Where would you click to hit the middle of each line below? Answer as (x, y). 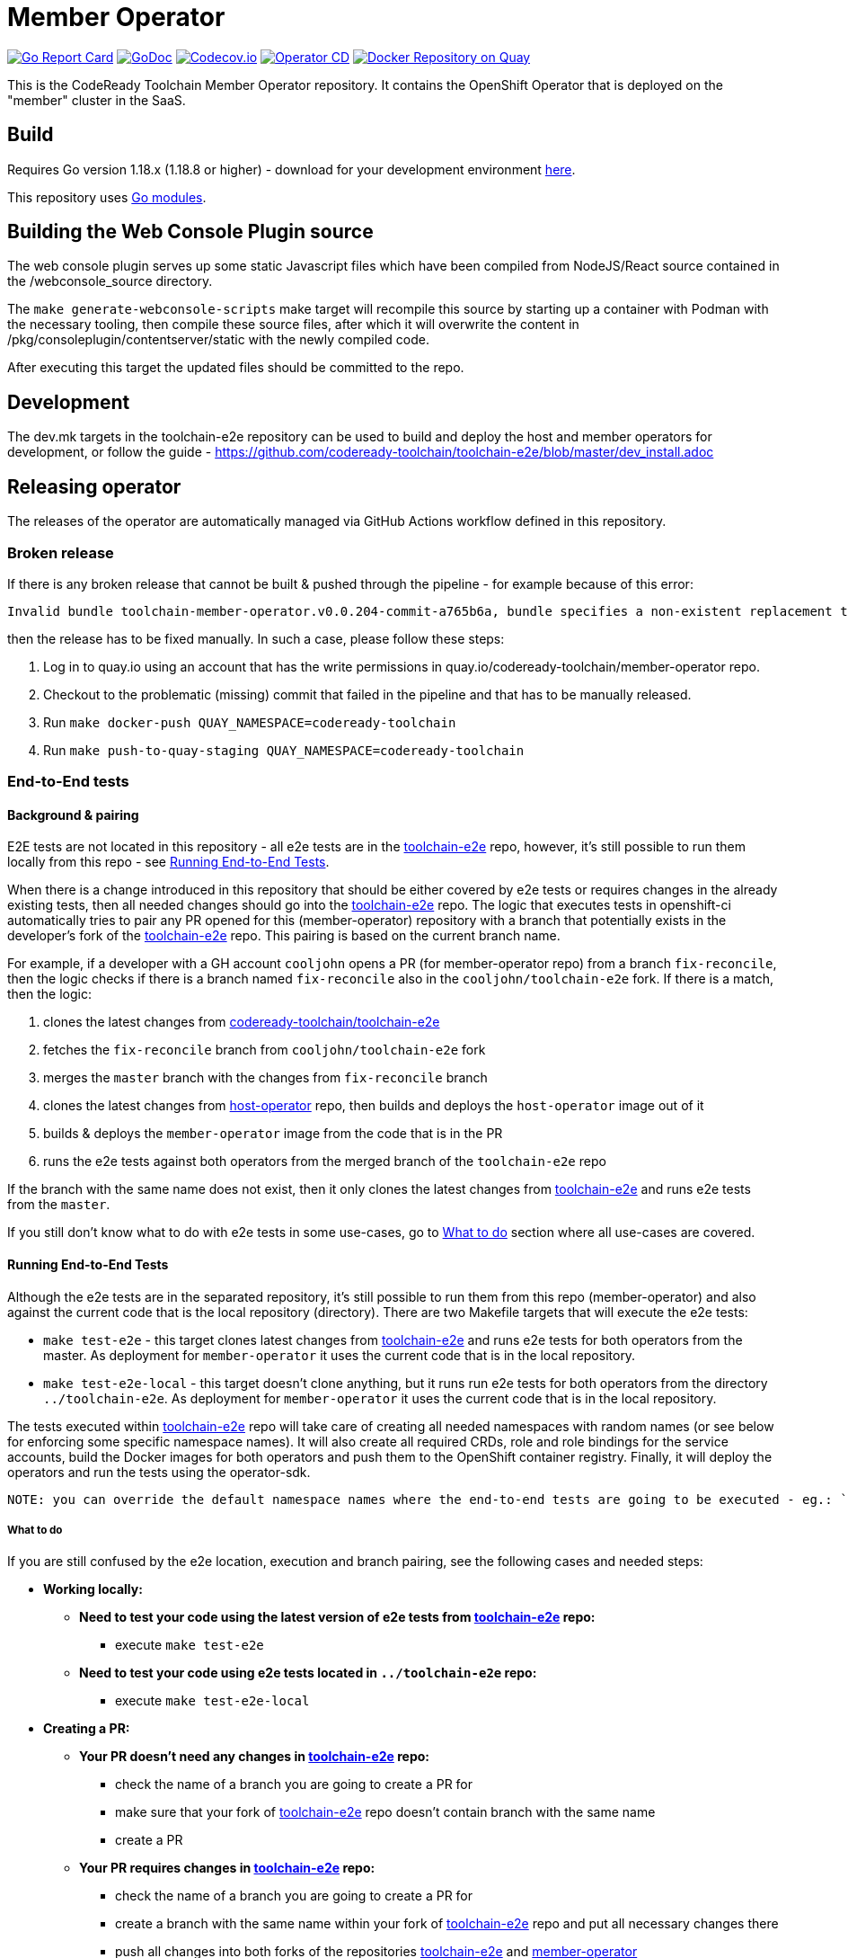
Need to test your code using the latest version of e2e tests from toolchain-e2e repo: (337, 1617)
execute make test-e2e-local (212, 1701)
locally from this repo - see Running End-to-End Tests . (168, 862)
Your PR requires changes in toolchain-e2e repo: (227, 1868)
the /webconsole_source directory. (110, 281)
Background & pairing (73, 814)
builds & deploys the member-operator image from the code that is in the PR (273, 1134)
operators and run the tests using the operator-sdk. (159, 1472)
